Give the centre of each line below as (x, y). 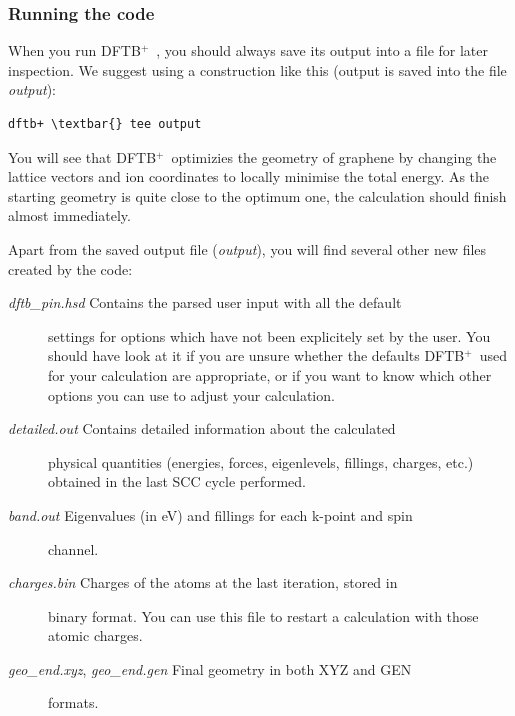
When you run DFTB (74, 50)
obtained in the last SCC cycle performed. (177, 481)
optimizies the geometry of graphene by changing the (334, 156)
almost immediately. (69, 215)
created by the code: (70, 268)
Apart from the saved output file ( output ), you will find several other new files (247, 248)
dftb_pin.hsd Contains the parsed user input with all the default (205, 302)
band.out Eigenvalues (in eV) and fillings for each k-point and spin (210, 514)
